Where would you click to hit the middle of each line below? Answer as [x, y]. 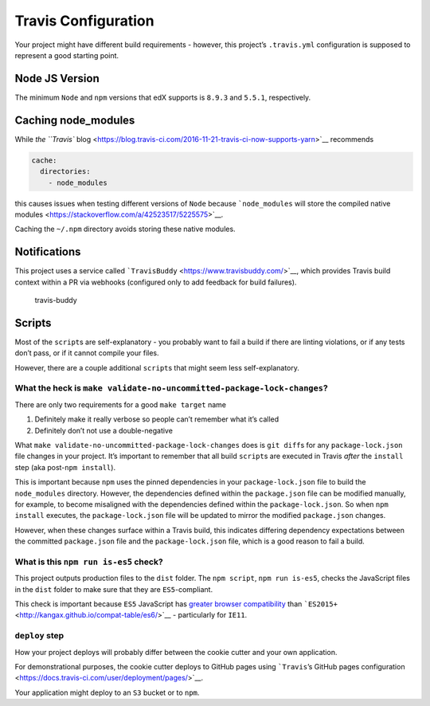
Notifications [48, 252]
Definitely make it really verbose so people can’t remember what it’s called [157, 419]
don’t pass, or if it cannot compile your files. [87, 353]
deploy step [39, 636]
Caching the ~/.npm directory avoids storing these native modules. [125, 229]
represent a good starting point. [67, 55]
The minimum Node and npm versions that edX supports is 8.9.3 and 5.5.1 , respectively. [163, 97]
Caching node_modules [75, 120]
